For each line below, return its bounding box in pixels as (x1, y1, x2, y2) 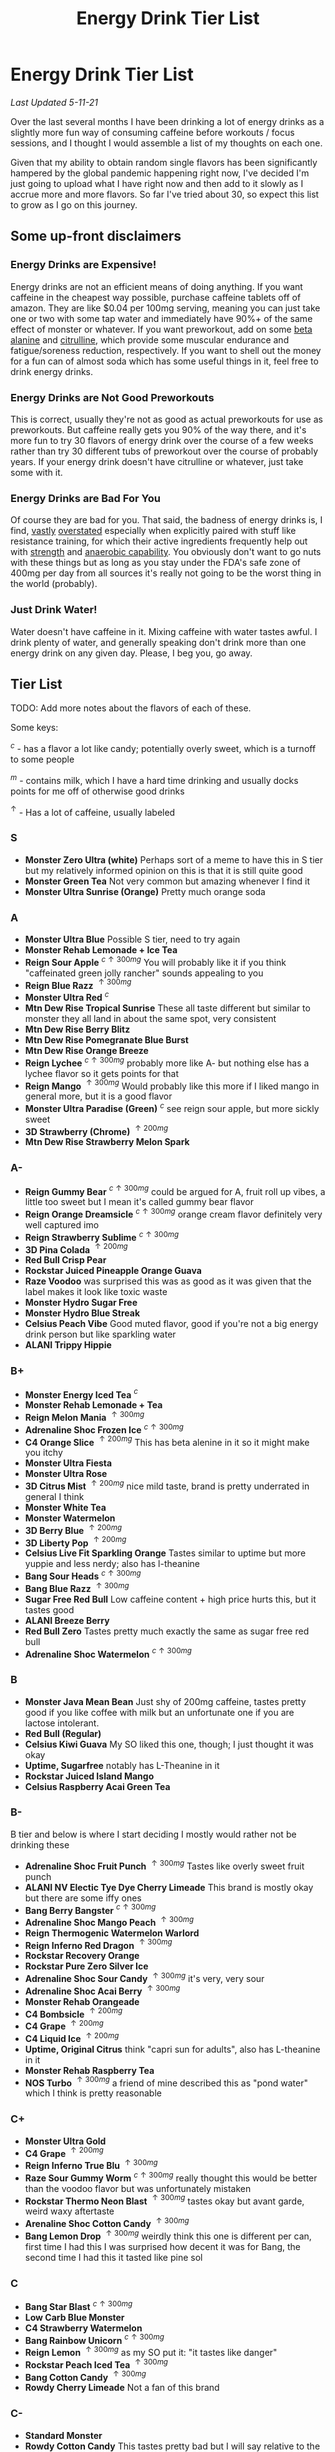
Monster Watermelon (24, 1512, 116, 1524)
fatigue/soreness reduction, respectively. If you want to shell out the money (10, 344, 322, 356)
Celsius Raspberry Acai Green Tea (24, 1780, 171, 1792)
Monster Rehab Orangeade (24, 1995, 140, 2007)
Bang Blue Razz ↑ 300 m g (24, 1580, 130, 1594)
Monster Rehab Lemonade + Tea (24, 1399, 163, 1411)
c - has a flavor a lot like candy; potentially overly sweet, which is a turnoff (10, 741, 317, 754)
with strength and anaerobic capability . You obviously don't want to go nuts (10, 546, 322, 558)
